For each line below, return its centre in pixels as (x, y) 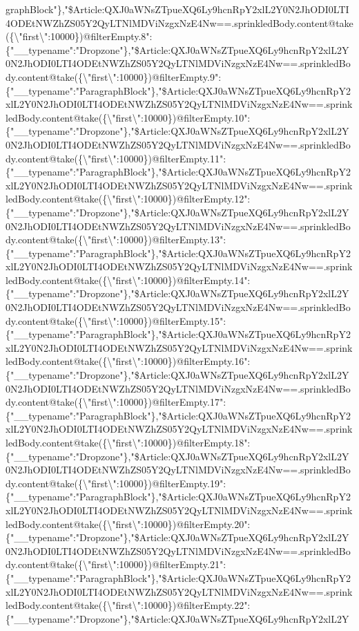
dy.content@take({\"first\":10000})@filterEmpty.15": (116, 320)
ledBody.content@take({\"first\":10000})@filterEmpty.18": (128, 442)
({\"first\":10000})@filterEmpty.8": (79, 36)
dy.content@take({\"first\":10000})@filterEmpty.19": (116, 483)
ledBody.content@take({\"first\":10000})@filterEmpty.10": (128, 117)
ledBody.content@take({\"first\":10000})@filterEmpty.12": (128, 199)
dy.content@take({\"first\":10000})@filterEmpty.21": (116, 564)
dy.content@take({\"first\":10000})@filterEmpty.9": (114, 76)
